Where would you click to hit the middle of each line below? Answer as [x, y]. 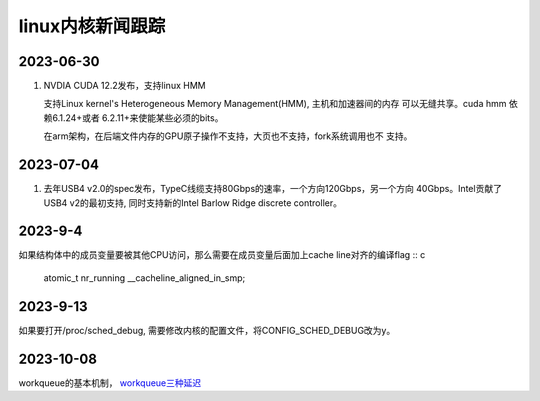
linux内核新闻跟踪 [92, 26]
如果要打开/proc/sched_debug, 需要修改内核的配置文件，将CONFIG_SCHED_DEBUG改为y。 [207, 330]
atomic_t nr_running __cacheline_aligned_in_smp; [144, 277]
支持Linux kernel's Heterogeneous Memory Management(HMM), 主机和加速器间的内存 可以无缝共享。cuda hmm [275, 104]
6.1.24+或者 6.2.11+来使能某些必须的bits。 [137, 117]
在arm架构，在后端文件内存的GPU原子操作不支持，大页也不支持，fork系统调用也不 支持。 [228, 136]
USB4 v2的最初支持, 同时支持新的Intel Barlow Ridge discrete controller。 [192, 202]
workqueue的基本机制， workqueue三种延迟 [110, 382]
